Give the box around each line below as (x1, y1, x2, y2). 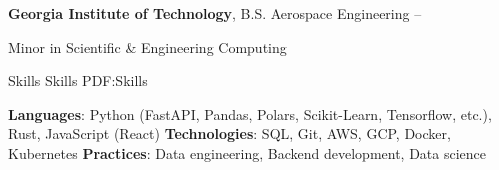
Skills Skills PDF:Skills (8, 70, 148, 91)
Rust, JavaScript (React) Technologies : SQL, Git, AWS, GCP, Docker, (8, 123, 451, 144)
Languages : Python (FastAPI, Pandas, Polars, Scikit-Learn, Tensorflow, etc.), (8, 103, 492, 124)
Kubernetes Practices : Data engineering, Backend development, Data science (8, 142, 487, 163)
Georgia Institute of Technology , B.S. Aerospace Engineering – (8, 3, 422, 23)
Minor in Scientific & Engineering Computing (8, 36, 287, 57)
